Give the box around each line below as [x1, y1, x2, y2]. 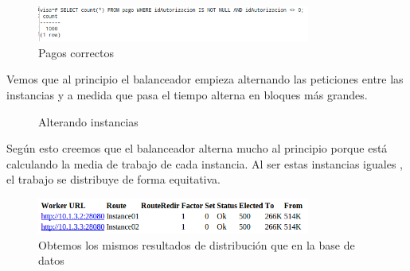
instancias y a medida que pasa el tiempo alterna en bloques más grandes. [6, 87, 368, 103]
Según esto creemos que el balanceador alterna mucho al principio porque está [6, 140, 388, 157]
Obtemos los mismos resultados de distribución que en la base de [38, 236, 355, 253]
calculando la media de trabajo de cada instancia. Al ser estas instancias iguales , [6, 155, 403, 172]
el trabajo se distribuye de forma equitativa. [6, 171, 221, 188]
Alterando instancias [38, 113, 139, 130]
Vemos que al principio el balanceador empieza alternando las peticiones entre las [6, 71, 404, 87]
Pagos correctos [38, 44, 114, 60]
